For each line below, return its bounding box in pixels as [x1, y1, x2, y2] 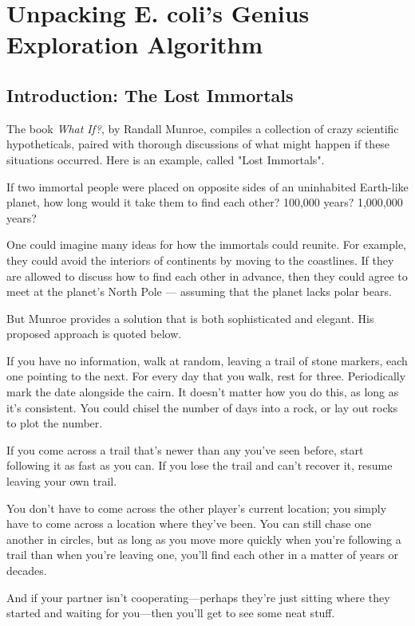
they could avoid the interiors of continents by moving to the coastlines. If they [6, 251, 394, 268]
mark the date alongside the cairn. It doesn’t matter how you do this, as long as [6, 384, 399, 400]
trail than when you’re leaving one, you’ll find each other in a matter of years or [6, 546, 399, 563]
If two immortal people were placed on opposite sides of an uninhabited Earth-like [6, 178, 409, 195]
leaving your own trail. [6, 473, 117, 490]
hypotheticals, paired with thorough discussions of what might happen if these [6, 136, 390, 152]
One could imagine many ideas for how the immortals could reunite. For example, [6, 236, 407, 253]
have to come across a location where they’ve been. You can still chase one [6, 515, 372, 532]
